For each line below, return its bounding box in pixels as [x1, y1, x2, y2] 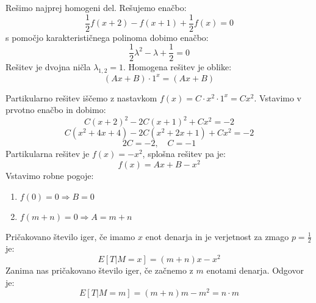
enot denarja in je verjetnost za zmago [145, 230, 289, 243]
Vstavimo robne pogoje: [5, 169, 94, 181]
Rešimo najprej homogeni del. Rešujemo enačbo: [5, 1, 187, 13]
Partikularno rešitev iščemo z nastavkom [5, 91, 157, 104]
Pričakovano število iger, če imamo [5, 230, 135, 243]
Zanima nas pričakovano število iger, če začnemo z [5, 264, 193, 277]
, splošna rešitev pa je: [142, 147, 226, 160]
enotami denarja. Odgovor [206, 264, 304, 277]
